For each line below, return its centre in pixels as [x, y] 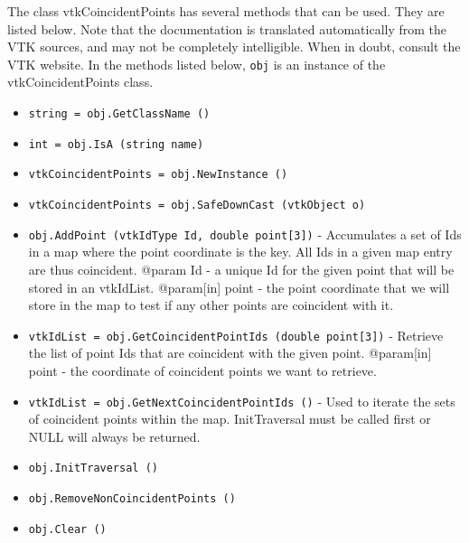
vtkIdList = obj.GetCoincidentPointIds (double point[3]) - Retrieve [236, 335]
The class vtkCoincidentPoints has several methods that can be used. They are [226, 11]
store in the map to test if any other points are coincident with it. [211, 305]
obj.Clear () [67, 529]
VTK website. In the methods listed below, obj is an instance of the [197, 64]
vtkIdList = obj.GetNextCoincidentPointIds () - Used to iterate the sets [242, 401]
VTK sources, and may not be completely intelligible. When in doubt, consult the [234, 47]
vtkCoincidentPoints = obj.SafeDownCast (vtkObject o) [197, 205]
